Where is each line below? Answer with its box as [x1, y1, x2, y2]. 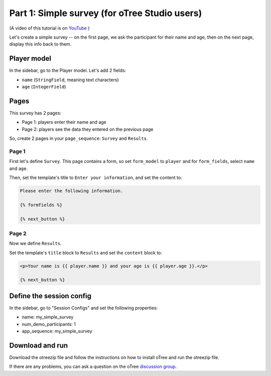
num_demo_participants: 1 [22, 321, 76, 327]
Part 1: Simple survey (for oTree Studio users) [9, 8, 202, 19]
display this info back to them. [9, 41, 72, 47]
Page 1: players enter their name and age [22, 119, 106, 125]
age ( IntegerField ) [22, 84, 66, 90]
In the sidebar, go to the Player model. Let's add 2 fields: [9, 68, 126, 74]
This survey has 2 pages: [9, 110, 62, 116]
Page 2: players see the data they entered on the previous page [22, 126, 154, 132]
